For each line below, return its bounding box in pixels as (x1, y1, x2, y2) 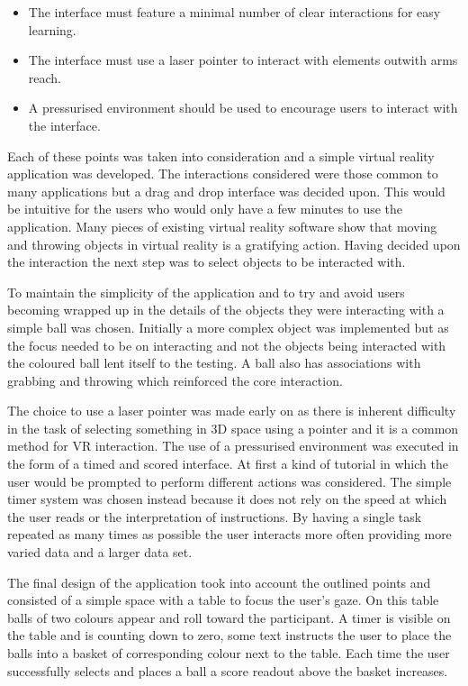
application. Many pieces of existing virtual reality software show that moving (7, 216, 437, 235)
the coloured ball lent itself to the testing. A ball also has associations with (7, 353, 421, 372)
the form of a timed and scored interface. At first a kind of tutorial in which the (7, 454, 448, 473)
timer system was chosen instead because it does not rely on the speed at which (7, 489, 447, 508)
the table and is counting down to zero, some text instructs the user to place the (7, 626, 452, 645)
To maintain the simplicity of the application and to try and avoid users (7, 282, 405, 301)
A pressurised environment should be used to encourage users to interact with (28, 98, 458, 117)
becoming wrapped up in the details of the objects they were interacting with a (7, 300, 445, 319)
